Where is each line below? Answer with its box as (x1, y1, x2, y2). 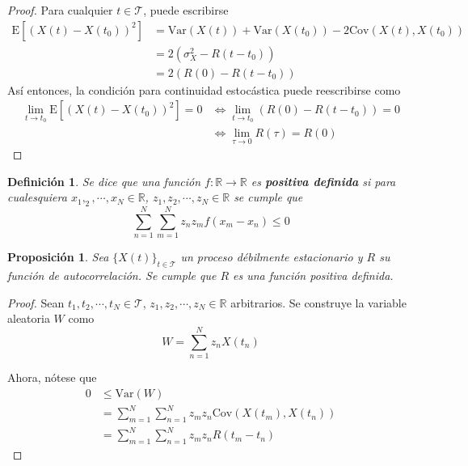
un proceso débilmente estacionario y (180, 248, 363, 265)
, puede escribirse (143, 2, 229, 18)
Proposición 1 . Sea (7, 248, 109, 265)
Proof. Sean (7, 294, 65, 311)
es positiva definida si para (251, 172, 396, 189)
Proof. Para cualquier (7, 2, 113, 18)
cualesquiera (7, 189, 67, 205)
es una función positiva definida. (233, 267, 394, 284)
